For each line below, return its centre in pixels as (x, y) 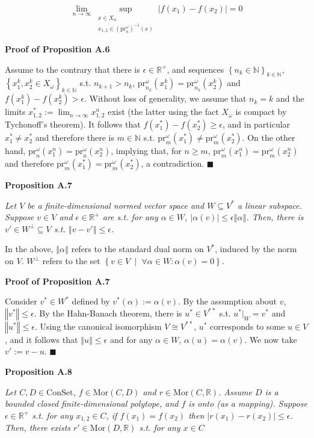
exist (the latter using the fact (163, 112)
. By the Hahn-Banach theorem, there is (108, 313)
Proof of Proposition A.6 (57, 48)
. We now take (271, 339)
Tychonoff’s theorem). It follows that (73, 124)
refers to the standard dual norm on (137, 249)
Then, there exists (38, 427)
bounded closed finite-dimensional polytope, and (92, 403)
